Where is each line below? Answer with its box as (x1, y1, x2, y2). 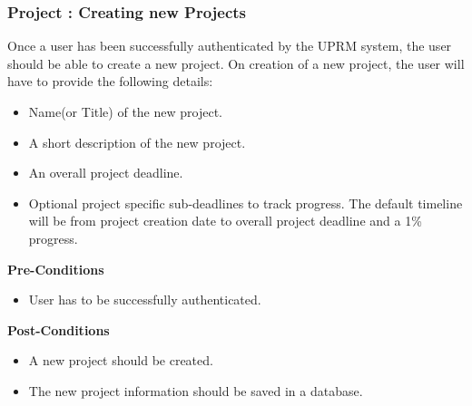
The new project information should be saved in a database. (28, 381, 363, 400)
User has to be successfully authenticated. (28, 290, 261, 309)
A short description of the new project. (28, 132, 246, 151)
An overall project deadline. (28, 163, 183, 182)
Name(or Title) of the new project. (28, 102, 222, 121)
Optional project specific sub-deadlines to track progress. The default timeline (28, 193, 463, 212)
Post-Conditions (7, 320, 110, 339)
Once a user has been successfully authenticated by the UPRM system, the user (7, 36, 452, 55)
